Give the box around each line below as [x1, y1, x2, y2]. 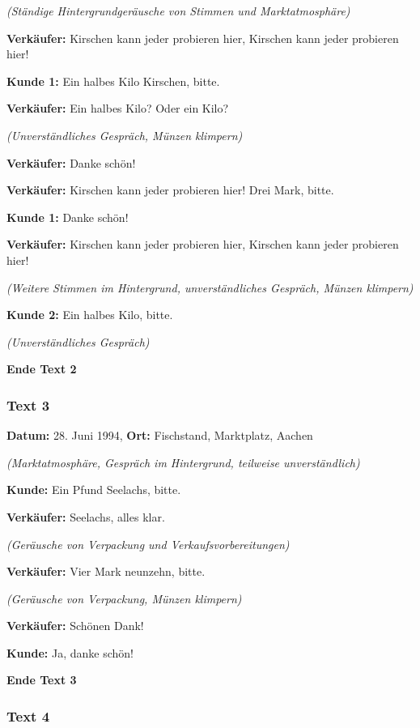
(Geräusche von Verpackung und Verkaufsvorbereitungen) [6, 535, 290, 552]
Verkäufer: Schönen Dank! [6, 617, 144, 634]
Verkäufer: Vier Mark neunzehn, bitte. [6, 563, 206, 580]
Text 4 [6, 705, 50, 726]
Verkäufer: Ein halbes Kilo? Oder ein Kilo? [6, 100, 229, 117]
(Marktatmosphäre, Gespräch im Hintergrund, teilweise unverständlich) [6, 453, 360, 470]
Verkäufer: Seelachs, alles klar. [6, 508, 165, 525]
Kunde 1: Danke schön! [6, 208, 129, 225]
